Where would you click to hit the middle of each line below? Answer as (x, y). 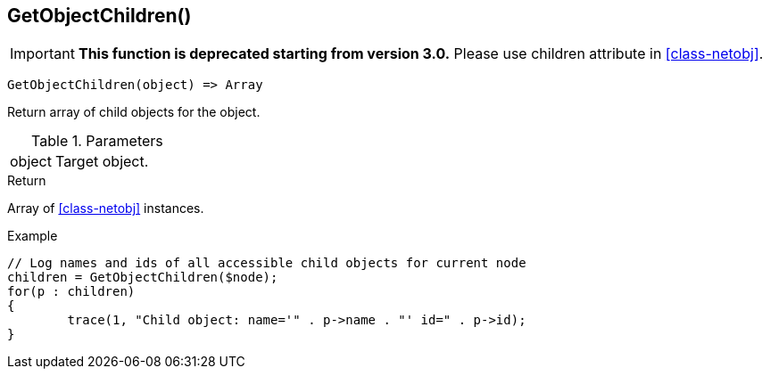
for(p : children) (71, 292)
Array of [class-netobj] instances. (106, 208)
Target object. (102, 162)
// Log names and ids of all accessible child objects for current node (267, 263)
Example (33, 236)
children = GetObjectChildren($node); (143, 278)
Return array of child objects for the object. (134, 112)
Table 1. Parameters (97, 141)
